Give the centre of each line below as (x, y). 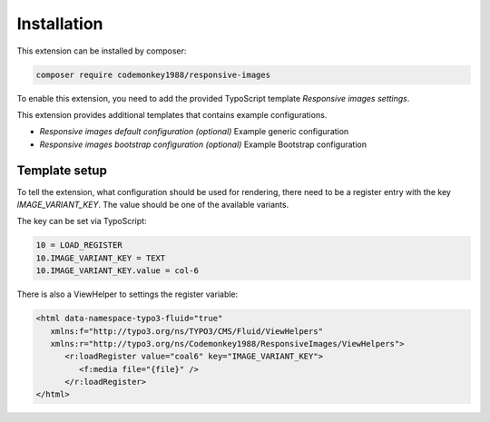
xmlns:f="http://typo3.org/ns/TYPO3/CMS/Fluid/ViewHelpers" (187, 331)
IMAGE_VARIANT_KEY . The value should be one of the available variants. (153, 204)
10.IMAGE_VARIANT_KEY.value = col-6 (118, 271)
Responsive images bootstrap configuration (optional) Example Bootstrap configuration (203, 144)
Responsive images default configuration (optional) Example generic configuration (194, 132)
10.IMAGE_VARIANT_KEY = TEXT (101, 258)
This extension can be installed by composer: (102, 51)
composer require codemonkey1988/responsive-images (153, 74)
